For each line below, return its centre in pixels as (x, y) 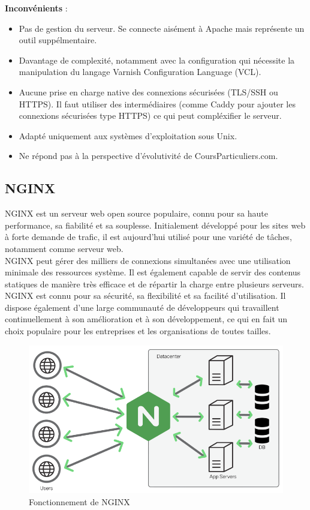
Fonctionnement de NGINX (79, 501)
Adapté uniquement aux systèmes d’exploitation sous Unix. (128, 135)
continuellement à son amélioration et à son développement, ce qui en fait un (146, 319)
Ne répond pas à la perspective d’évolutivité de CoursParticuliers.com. (148, 156)
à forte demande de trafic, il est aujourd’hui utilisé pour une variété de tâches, (148, 237)
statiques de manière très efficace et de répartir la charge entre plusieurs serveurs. (155, 283)
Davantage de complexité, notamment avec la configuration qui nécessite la (157, 60)
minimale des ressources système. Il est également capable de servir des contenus (153, 272)
